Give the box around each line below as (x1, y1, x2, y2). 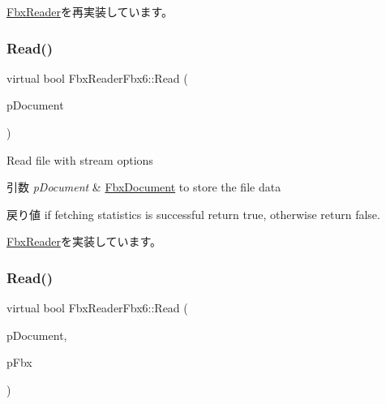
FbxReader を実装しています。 (6, 233, 162, 250)
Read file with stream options (6, 151, 153, 168)
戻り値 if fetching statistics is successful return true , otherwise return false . (6, 205, 380, 222)
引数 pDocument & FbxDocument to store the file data (6, 178, 281, 196)
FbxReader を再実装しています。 (6, 3, 174, 19)
